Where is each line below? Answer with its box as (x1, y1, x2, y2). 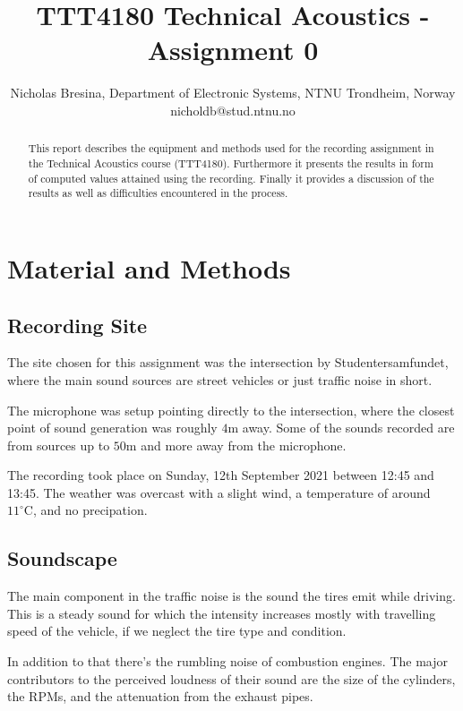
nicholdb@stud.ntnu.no (170, 100, 296, 119)
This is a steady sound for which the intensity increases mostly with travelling (7, 604, 436, 622)
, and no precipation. (32, 501, 148, 519)
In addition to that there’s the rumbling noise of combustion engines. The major (7, 652, 449, 671)
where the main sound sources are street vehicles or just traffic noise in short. (7, 370, 433, 389)
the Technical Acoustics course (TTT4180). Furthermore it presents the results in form (28, 155, 433, 170)
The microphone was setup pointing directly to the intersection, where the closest (7, 400, 455, 419)
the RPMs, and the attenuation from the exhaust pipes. (7, 687, 313, 706)
